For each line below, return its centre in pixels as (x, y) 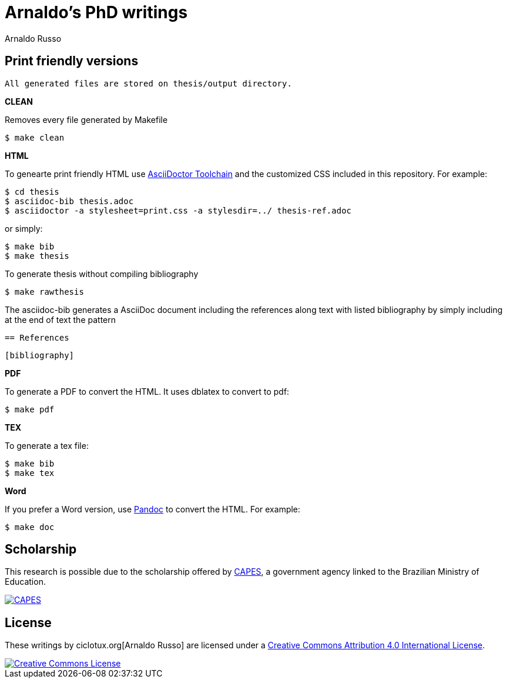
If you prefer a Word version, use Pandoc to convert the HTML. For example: (153, 509)
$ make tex (30, 473)
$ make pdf (30, 409)
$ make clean (35, 137)
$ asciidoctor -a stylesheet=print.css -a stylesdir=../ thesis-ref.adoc (178, 210)
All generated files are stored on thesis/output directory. (148, 83)
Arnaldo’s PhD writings (96, 12)
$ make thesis (37, 256)
